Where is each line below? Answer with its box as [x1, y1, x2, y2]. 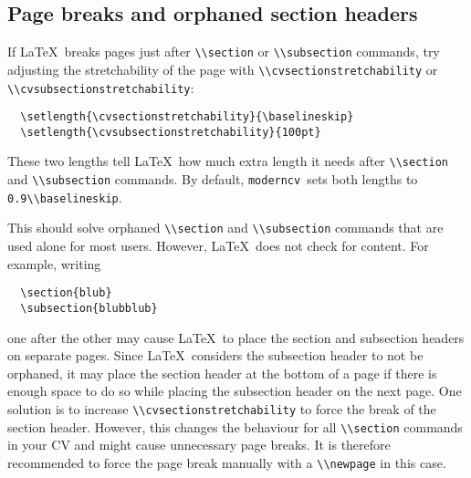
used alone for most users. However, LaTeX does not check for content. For [7, 236, 429, 255]
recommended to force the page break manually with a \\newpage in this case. [7, 452, 446, 472]
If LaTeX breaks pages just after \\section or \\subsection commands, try [7, 42, 440, 61]
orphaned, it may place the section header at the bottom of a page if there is [7, 363, 437, 382]
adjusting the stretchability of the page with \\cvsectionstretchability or [7, 59, 438, 78]
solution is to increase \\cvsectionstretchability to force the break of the [7, 399, 436, 418]
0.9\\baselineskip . [7, 187, 122, 206]
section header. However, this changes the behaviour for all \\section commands [7, 417, 463, 436]
